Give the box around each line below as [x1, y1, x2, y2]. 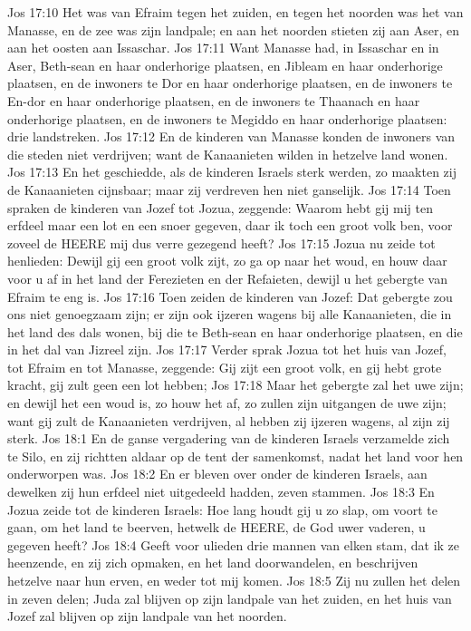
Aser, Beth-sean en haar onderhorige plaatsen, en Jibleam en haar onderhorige [7, 55, 443, 74]
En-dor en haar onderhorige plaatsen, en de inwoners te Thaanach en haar [7, 91, 420, 110]
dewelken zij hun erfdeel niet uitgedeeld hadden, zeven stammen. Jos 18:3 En [7, 482, 435, 501]
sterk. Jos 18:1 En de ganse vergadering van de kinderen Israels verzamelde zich [7, 429, 450, 448]
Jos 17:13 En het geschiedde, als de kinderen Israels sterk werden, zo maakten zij [7, 162, 457, 181]
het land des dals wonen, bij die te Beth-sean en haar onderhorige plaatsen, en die [7, 322, 463, 341]
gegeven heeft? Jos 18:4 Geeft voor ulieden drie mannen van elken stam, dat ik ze [7, 535, 460, 554]
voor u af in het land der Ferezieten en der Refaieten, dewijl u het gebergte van [7, 268, 447, 287]
